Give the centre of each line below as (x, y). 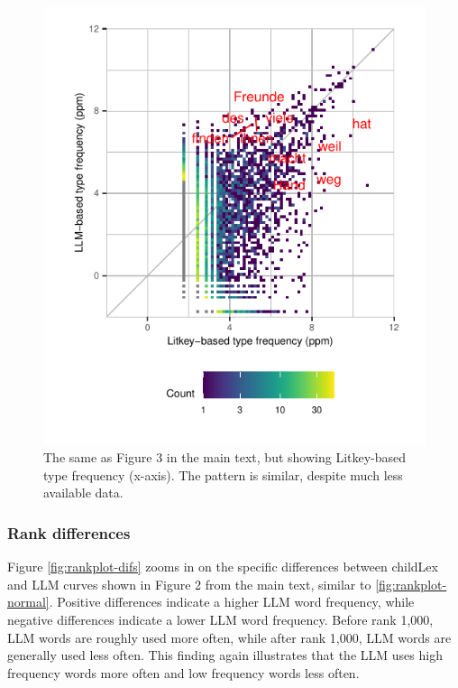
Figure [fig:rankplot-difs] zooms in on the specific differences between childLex (223, 567)
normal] (28, 602)
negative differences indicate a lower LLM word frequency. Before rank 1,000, (220, 619)
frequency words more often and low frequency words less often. (183, 672)
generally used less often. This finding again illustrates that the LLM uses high (225, 655)
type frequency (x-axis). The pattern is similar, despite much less (223, 474)
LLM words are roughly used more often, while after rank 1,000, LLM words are (229, 637)
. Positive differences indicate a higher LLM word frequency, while (232, 602)
